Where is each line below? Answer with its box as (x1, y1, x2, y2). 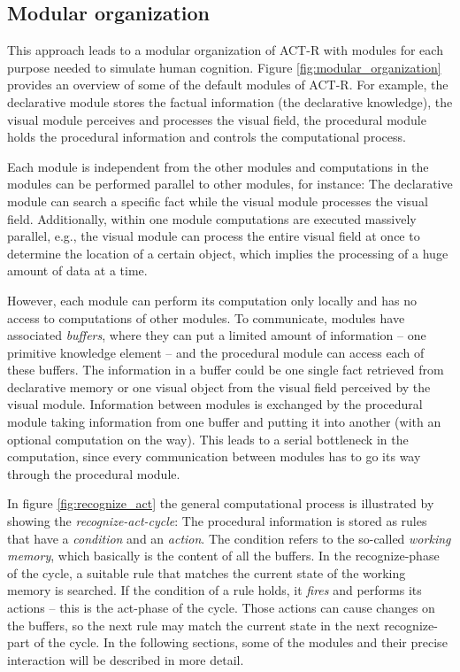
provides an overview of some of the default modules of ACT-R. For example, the (7, 75, 448, 94)
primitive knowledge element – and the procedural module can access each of (7, 343, 425, 361)
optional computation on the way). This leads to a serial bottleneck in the (7, 429, 409, 448)
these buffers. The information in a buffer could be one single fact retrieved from (7, 360, 444, 379)
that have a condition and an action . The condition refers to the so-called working (7, 529, 451, 547)
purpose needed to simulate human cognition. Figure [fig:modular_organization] (7, 58, 441, 76)
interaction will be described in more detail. (7, 650, 244, 668)
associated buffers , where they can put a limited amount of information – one (7, 326, 426, 344)
